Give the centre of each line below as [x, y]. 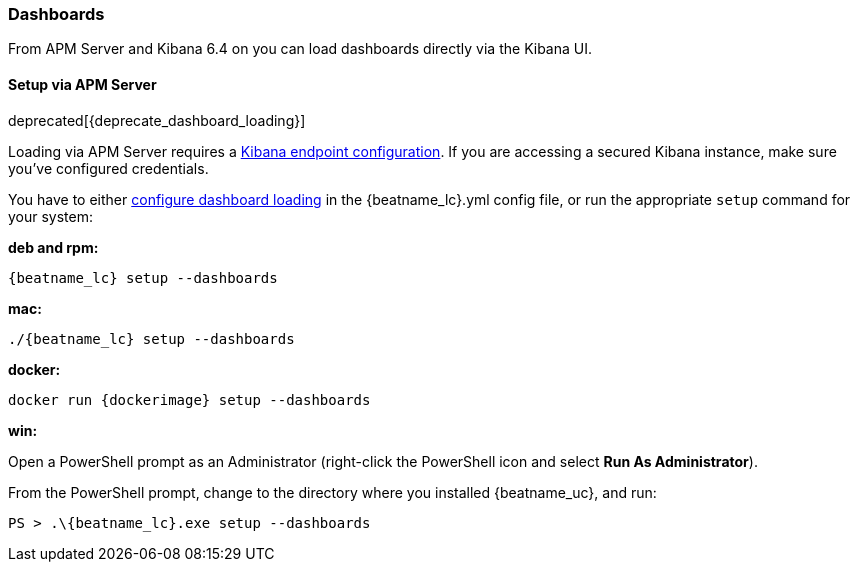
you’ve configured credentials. [108, 168]
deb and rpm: [53, 247]
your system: [51, 216]
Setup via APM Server [82, 84]
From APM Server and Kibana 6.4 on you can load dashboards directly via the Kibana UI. [300, 49]
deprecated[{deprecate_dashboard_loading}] [157, 120]
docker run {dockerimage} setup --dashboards [189, 399]
